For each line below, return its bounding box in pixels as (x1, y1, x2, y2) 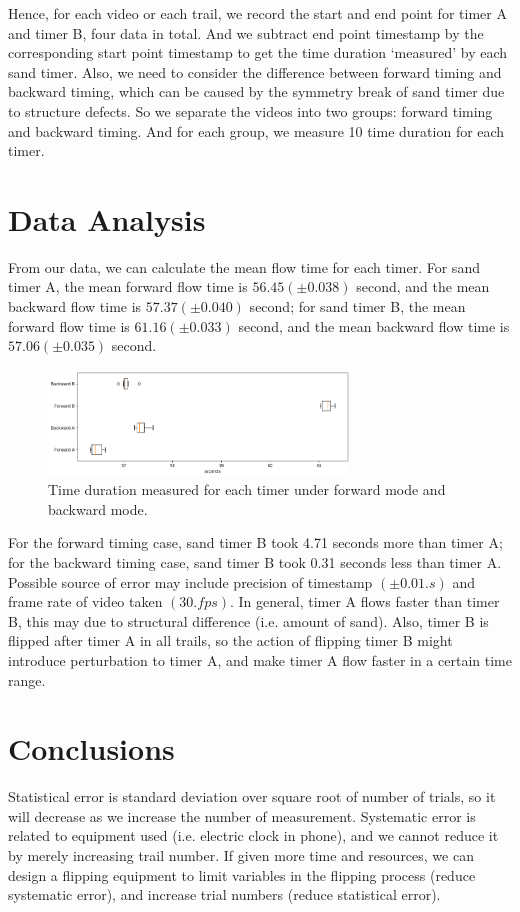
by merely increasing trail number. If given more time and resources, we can (8, 845, 474, 866)
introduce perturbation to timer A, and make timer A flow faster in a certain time (8, 649, 512, 670)
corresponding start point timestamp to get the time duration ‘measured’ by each (8, 42, 508, 63)
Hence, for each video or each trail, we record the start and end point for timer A (8, 3, 507, 23)
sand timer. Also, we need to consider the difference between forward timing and (8, 61, 502, 82)
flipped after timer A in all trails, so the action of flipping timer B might (8, 630, 453, 651)
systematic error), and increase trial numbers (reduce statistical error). (8, 884, 441, 905)
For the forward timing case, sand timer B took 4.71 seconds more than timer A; (8, 532, 503, 553)
